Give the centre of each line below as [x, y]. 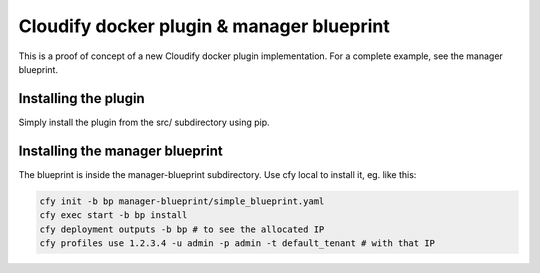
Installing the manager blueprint [121, 150]
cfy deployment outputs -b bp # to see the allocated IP [182, 229]
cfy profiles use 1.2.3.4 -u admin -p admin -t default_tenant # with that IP [237, 243]
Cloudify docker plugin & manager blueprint [204, 26]
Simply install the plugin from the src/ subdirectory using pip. [144, 122]
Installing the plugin [81, 98]
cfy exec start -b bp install [113, 215]
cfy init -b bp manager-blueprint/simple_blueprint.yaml [182, 201]
